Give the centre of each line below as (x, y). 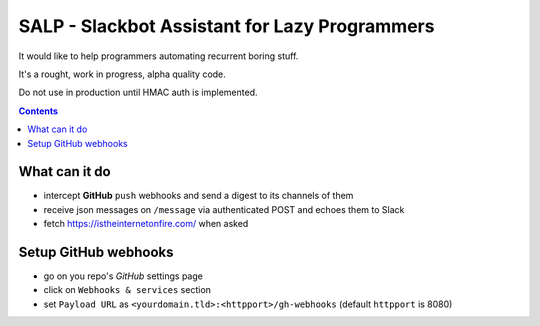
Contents (38, 111)
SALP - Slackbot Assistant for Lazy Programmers (226, 26)
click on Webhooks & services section (127, 290)
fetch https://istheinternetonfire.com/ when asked (146, 224)
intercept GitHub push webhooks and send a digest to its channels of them (198, 196)
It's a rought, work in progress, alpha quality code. (122, 74)
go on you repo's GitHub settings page (123, 276)
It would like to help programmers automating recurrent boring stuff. (158, 56)
